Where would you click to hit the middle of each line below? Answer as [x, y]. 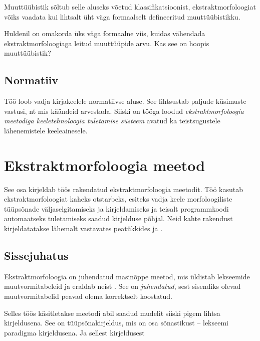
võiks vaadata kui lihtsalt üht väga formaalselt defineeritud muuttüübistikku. [122, 16]
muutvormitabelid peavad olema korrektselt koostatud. [88, 296]
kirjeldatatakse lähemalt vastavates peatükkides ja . [83, 228]
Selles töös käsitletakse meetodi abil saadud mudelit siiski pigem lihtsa [112, 313]
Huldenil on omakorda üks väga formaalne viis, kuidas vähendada [105, 33]
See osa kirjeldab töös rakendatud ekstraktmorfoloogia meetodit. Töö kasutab [123, 189]
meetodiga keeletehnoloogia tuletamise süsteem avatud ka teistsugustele [112, 121]
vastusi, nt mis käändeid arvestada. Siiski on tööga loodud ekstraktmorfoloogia [124, 111]
